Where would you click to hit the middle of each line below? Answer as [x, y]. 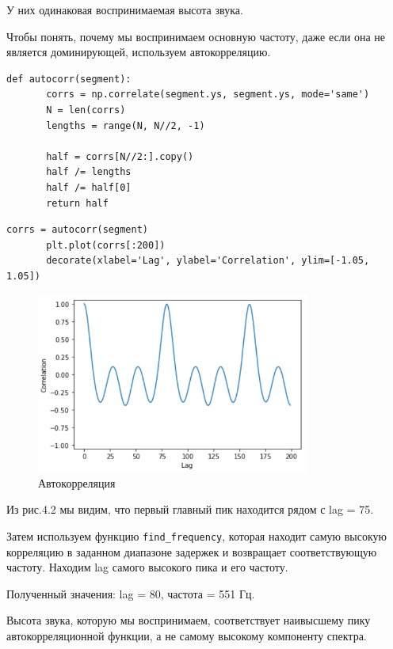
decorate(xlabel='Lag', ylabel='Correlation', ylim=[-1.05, [208, 261]
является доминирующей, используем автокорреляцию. [139, 52]
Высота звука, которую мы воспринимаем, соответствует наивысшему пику [189, 620]
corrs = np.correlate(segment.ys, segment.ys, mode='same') [208, 95]
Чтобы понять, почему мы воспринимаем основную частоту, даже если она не [196, 36]
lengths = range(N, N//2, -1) [126, 125]
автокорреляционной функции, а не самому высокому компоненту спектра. [187, 635]
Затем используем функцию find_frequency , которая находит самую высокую [196, 535]
